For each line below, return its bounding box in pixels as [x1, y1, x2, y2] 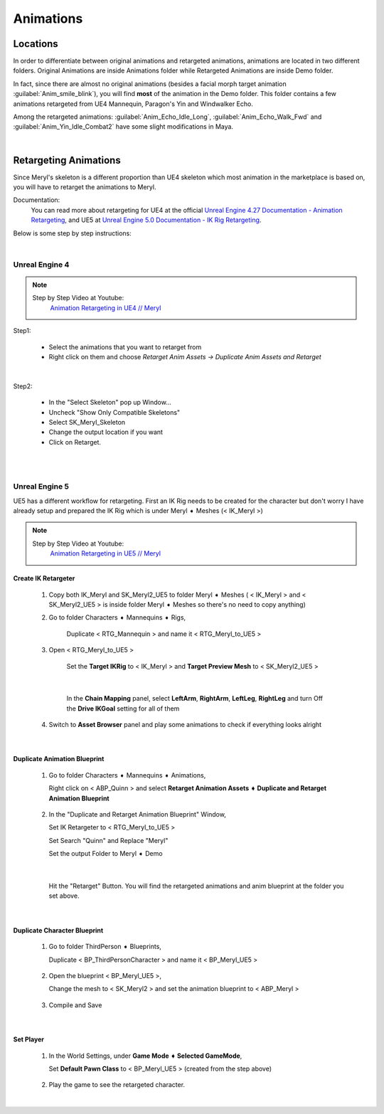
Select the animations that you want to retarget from [48, 342, 202, 351]
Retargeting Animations [13, 154, 121, 166]
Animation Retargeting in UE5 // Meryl [50, 549, 161, 558]
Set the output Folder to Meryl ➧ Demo [48, 849, 163, 858]
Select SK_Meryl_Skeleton [48, 418, 126, 426]
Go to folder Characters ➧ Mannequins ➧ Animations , [48, 770, 206, 779]
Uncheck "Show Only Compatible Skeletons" [48, 408, 181, 416]
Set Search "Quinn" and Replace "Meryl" [48, 836, 169, 844]
